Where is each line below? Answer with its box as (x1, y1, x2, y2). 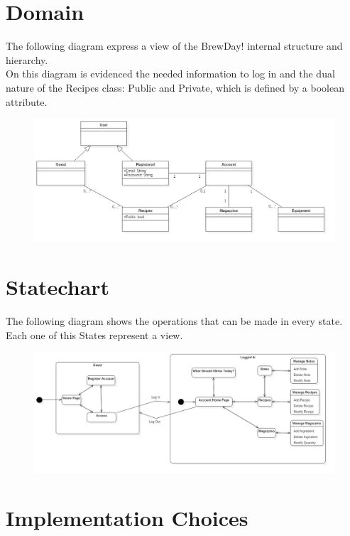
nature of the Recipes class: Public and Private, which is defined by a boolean (6, 80, 344, 95)
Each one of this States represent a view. (6, 327, 183, 342)
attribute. (6, 94, 48, 109)
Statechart (6, 272, 110, 301)
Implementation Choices (6, 503, 248, 532)
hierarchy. (6, 52, 48, 67)
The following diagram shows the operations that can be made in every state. (6, 313, 343, 328)
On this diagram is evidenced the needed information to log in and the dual (6, 66, 335, 81)
